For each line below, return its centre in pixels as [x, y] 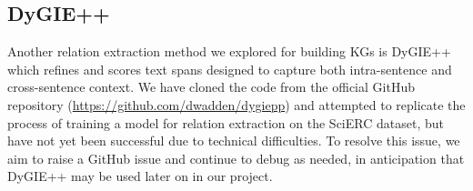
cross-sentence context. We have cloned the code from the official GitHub [211, 87]
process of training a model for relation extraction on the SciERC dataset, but [226, 122]
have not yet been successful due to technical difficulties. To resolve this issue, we [234, 141]
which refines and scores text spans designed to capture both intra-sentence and [230, 69]
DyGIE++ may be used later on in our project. [140, 176]
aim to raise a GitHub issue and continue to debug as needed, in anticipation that [236, 158]
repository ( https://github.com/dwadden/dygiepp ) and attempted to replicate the [236, 104]
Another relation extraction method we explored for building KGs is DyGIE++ [229, 51]
